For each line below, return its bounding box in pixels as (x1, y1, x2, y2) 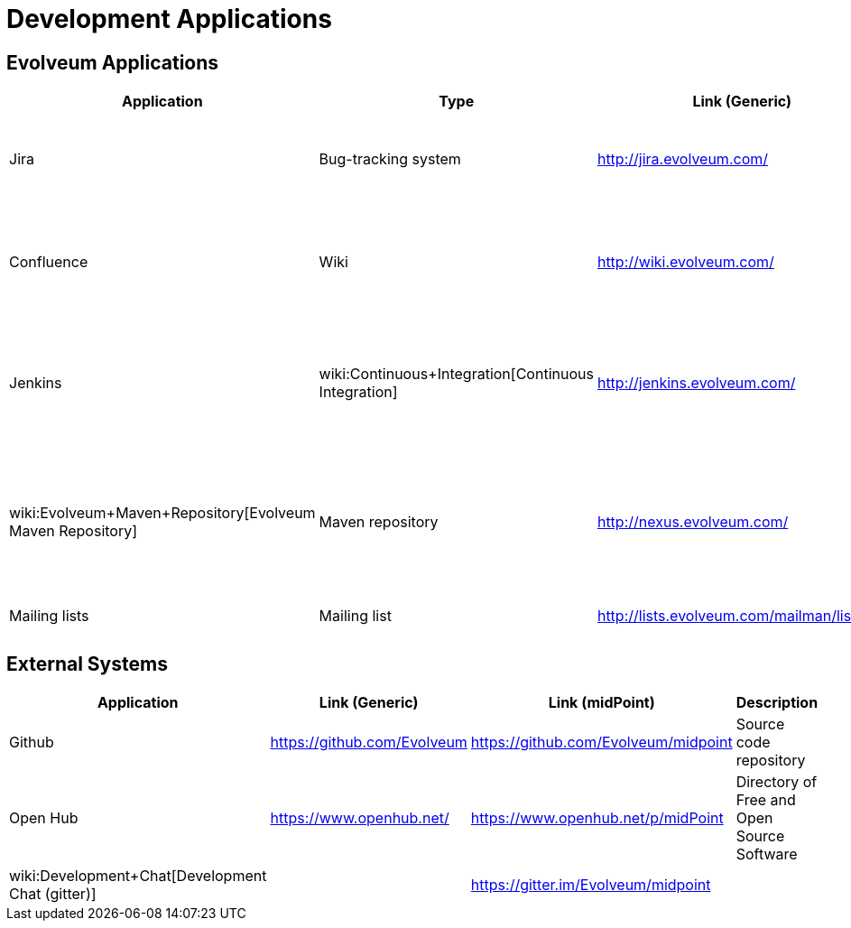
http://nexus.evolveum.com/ (597, 513, 789, 532)
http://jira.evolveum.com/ (597, 150, 769, 169)
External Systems (6, 652, 168, 675)
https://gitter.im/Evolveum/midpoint (470, 876, 711, 895)
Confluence (9, 253, 88, 272)
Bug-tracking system (319, 150, 461, 169)
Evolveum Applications (6, 51, 219, 74)
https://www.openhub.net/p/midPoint (470, 809, 724, 828)
